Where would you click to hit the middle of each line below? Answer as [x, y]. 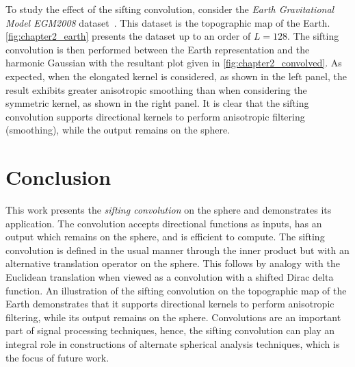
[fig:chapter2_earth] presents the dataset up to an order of [128, 36]
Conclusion [58, 177]
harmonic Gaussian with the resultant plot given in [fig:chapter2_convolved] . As [174, 63]
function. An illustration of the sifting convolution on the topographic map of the [176, 290]
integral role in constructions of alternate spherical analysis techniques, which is [173, 344]
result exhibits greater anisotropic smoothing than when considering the [156, 89]
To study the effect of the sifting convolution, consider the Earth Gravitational [170, 9]
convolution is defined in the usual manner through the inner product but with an [177, 250]
